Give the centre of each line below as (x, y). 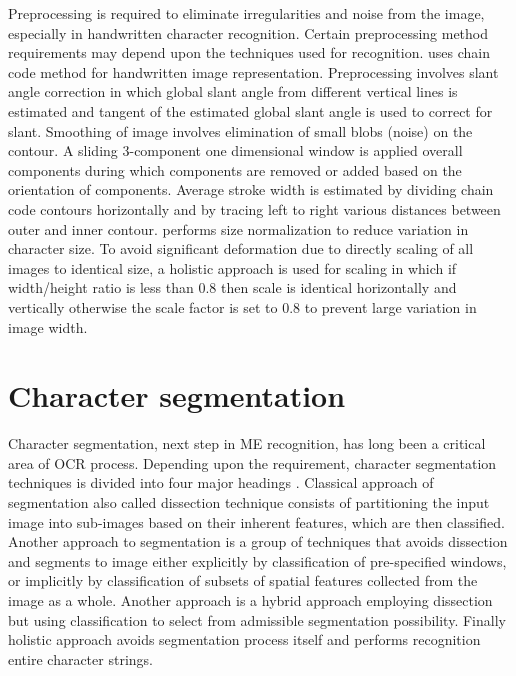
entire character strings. (80, 658)
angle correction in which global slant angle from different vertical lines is (233, 91)
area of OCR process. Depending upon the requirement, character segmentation (252, 462)
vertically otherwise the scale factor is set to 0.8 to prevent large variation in (242, 306)
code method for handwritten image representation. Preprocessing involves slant (253, 71)
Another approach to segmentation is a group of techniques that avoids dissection (258, 541)
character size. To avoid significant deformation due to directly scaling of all (241, 248)
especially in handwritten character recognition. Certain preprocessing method (248, 32)
